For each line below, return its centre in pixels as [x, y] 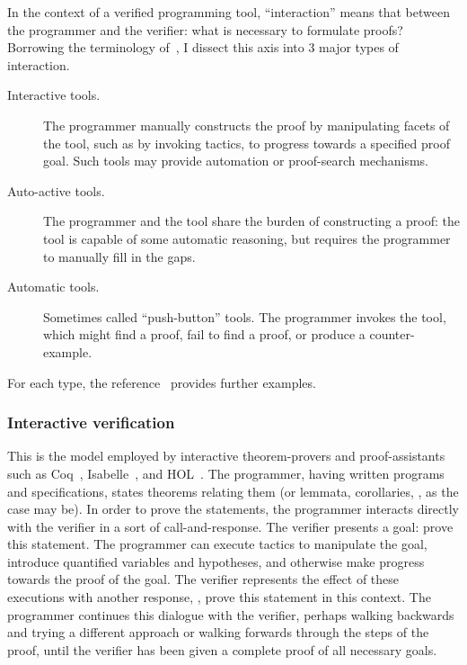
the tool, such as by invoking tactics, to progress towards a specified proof [247, 143]
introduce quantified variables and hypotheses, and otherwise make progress [216, 561]
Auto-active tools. [56, 190]
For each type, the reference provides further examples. [162, 382]
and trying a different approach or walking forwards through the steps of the [218, 632]
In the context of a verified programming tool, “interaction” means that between [229, 12]
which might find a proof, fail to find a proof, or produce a [204, 334]
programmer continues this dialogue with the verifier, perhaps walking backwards [231, 614]
